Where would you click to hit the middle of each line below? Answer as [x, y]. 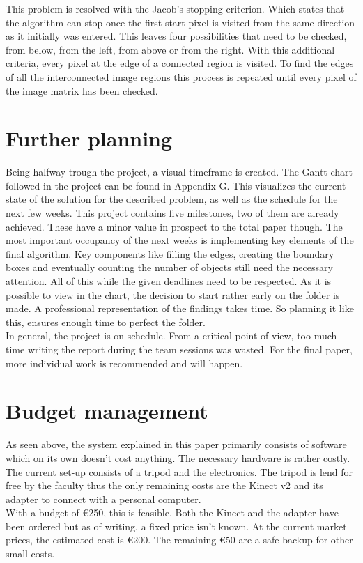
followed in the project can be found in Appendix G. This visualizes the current [176, 185]
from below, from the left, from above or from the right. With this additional [170, 49]
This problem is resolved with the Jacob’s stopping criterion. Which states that [175, 8]
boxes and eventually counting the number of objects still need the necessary [169, 267]
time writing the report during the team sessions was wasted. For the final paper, [179, 349]
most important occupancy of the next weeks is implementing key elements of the [180, 240]
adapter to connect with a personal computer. [103, 499]
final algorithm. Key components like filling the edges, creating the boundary [170, 253]
